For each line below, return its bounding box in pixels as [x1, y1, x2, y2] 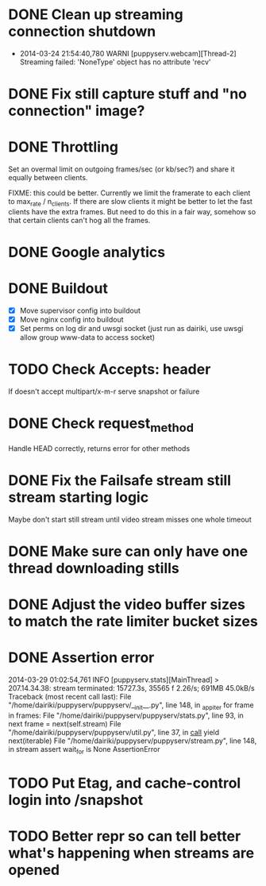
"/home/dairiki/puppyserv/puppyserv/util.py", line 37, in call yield [8, 727, 220, 737]
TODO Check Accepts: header [8, 360, 211, 379]
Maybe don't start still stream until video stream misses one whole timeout [8, 514, 252, 524]
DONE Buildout [8, 279, 109, 298]
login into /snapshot [8, 791, 144, 809]
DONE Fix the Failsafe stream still [8, 471, 232, 489]
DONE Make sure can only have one [8, 542, 249, 560]
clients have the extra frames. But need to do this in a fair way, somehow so [8, 206, 256, 216]
